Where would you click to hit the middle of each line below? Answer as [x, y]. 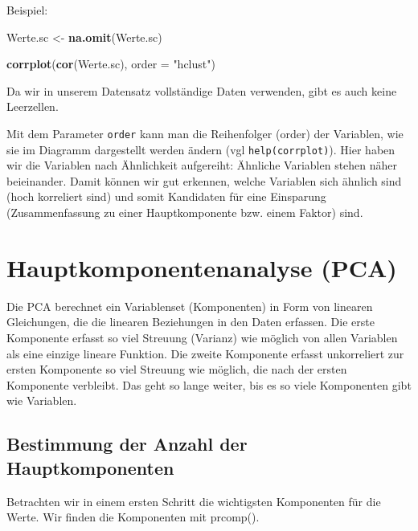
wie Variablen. [42, 400]
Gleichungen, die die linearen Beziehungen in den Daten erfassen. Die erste [191, 322]
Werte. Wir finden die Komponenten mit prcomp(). [133, 517]
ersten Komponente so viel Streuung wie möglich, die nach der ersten [177, 369]
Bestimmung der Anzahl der [127, 444]
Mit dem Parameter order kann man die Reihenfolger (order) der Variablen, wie [205, 133]
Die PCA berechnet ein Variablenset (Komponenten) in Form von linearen [190, 306]
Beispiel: [27, 10]
